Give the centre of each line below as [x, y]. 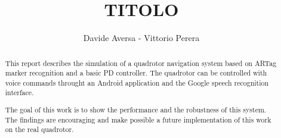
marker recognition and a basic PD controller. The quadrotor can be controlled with [136, 73]
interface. [19, 92]
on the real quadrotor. [39, 129]
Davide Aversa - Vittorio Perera [141, 38]
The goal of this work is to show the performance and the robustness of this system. [136, 110]
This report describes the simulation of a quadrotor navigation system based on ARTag [141, 63]
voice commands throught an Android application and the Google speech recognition [137, 82]
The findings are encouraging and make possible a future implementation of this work [138, 119]
